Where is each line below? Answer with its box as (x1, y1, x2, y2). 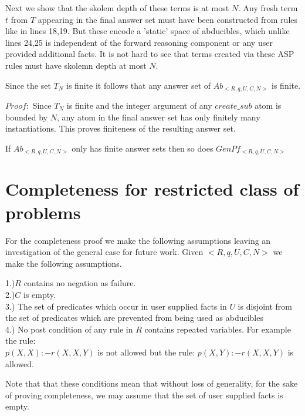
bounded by (5, 110, 48, 123)
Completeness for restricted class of (5, 177, 299, 201)
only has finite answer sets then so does (72, 142, 213, 154)
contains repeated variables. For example (144, 323, 291, 335)
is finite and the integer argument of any (66, 99, 212, 112)
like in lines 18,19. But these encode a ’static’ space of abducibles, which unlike (5, 25, 290, 37)
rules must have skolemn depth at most (5, 59, 147, 71)
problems (5, 200, 81, 224)
